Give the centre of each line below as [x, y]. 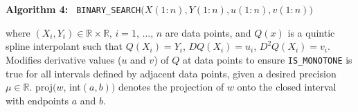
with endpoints [37, 100]
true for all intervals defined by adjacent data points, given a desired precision [171, 73]
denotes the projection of [171, 87]
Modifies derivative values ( [64, 59]
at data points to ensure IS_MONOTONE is [267, 59]
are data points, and [208, 32]
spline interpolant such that [64, 46]
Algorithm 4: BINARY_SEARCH [73, 9]
